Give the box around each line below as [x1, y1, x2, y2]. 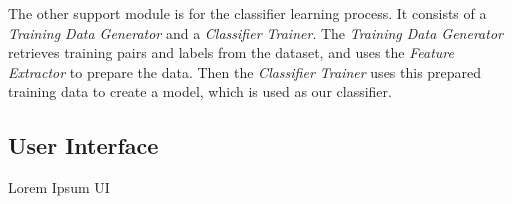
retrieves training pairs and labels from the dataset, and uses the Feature [8, 42, 454, 63]
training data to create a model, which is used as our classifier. [8, 81, 392, 102]
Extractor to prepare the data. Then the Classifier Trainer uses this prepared [8, 61, 482, 82]
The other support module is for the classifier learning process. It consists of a [8, 3, 487, 23]
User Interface [8, 130, 159, 161]
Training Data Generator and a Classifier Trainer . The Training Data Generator [8, 22, 503, 43]
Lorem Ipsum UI [8, 177, 110, 198]
